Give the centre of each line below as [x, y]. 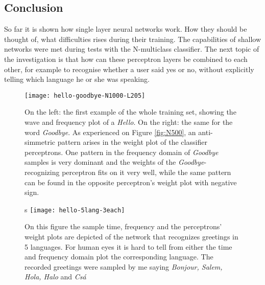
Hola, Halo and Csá [55, 277]
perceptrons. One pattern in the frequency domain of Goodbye [122, 152]
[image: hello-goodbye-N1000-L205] [85, 95]
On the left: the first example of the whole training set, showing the [130, 112]
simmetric [40, 142]
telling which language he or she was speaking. [77, 79]
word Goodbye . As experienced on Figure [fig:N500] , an [110, 132]
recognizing [42, 172]
